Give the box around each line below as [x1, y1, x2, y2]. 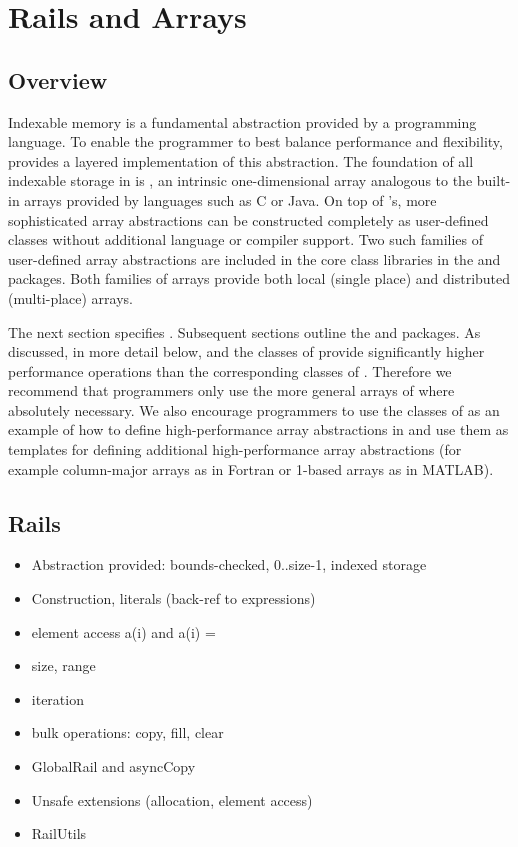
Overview [8, 64, 108, 95]
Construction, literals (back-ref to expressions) [31, 588, 316, 609]
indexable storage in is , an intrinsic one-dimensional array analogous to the [8, 170, 473, 191]
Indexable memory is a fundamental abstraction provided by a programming [8, 111, 477, 132]
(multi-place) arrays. [8, 287, 133, 308]
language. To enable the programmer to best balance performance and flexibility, [8, 131, 503, 152]
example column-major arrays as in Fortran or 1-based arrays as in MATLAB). [8, 458, 494, 479]
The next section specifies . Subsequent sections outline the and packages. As [8, 321, 481, 342]
